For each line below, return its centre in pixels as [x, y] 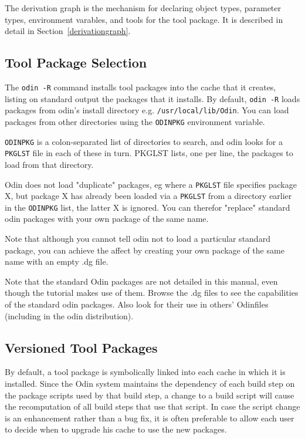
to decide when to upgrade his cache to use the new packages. [116, 429]
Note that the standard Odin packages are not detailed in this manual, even [141, 281]
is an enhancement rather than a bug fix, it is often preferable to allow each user [150, 418]
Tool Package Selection [76, 63]
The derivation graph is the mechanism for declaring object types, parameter [143, 8]
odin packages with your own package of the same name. [107, 219]
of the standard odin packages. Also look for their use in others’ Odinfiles [137, 304]
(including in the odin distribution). [69, 315]
